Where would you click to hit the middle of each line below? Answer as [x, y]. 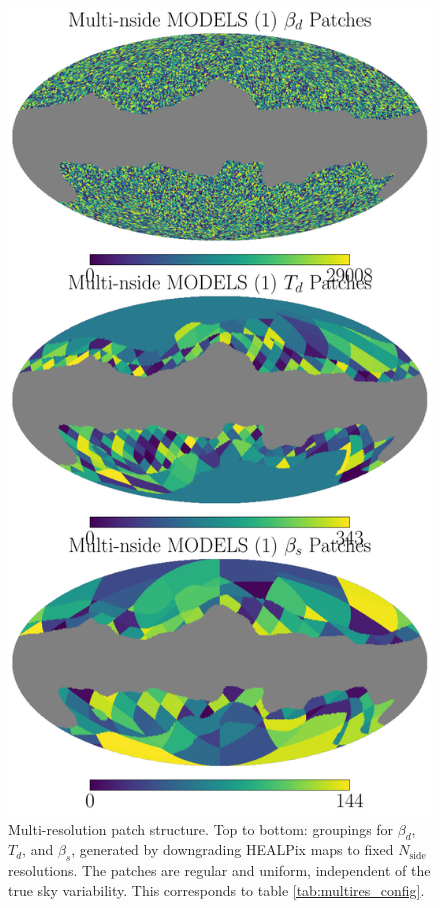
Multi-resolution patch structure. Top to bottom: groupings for [201, 828]
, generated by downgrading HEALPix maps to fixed [232, 849]
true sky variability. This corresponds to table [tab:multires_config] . [216, 889]
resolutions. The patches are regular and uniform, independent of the [219, 870]
